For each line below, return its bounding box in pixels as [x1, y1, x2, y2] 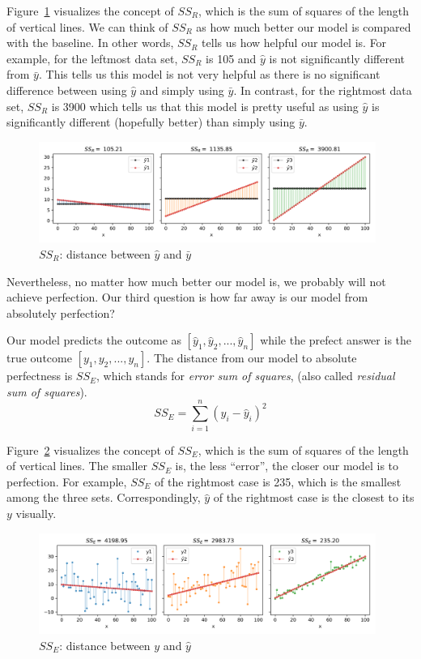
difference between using [6, 81, 127, 98]
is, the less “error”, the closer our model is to [175, 457, 399, 474]
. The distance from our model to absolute [147, 349, 357, 366]
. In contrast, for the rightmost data [233, 81, 412, 98]
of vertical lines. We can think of [6, 18, 168, 35]
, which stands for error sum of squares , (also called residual [96, 367, 395, 384]
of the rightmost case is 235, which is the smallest [154, 473, 402, 490]
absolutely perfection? [6, 304, 115, 321]
